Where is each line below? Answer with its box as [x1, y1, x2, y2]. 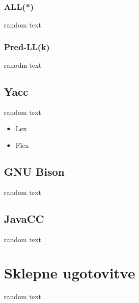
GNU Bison [4, 164, 65, 179]
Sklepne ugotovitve [4, 263, 135, 283]
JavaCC [4, 211, 44, 226]
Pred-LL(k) [4, 40, 50, 53]
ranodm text [4, 60, 42, 70]
